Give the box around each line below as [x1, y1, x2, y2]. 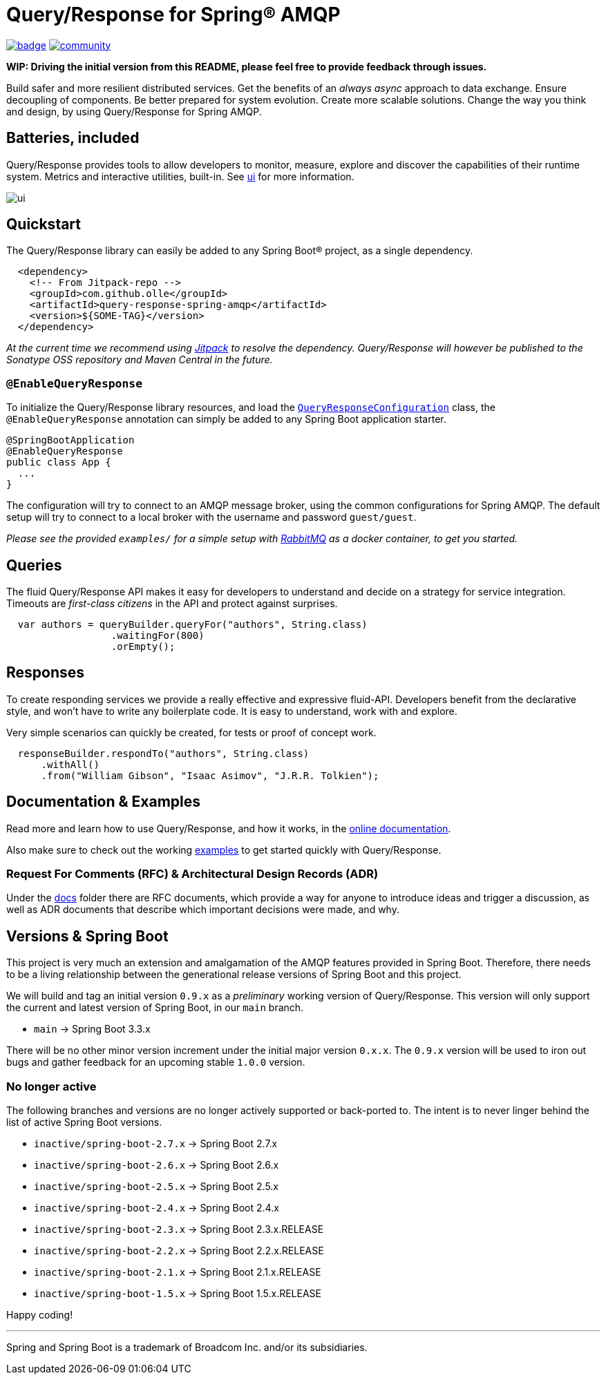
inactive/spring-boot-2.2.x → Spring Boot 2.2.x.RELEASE [34, 1245, 324, 1257]
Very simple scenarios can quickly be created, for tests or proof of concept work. [6, 726, 377, 738]
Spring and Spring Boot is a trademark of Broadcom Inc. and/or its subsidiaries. [6, 1341, 368, 1354]
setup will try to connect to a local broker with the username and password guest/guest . [6, 511, 417, 524]
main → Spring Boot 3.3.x [34, 1023, 151, 1035]
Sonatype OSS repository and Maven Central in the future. [6, 354, 273, 366]
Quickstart [6, 215, 82, 233]
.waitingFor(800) [111, 630, 205, 642]
